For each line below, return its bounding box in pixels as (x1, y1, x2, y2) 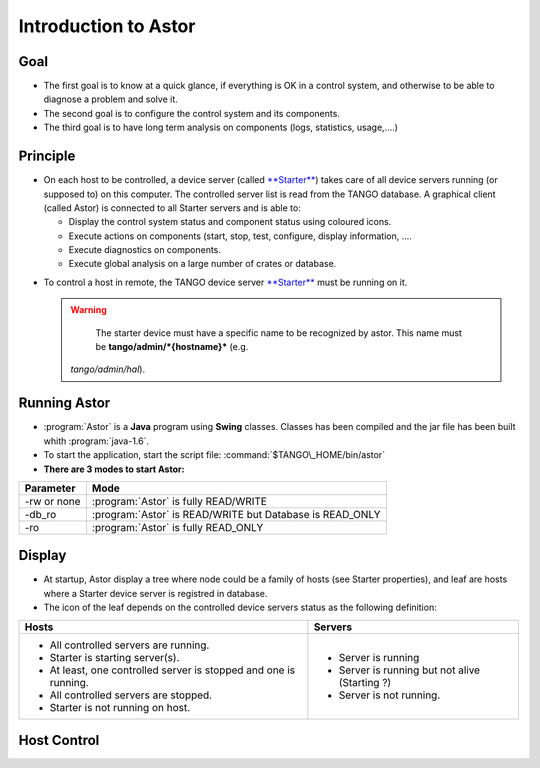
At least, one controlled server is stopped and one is (49, 663, 296, 677)
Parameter (24, 481, 76, 495)
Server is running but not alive (338, 663, 480, 677)
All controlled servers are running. (49, 638, 210, 652)
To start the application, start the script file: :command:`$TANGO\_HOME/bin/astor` (43, 449, 385, 461)
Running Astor (18, 395, 111, 412)
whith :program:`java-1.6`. (43, 435, 150, 447)
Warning (70, 304, 107, 316)
